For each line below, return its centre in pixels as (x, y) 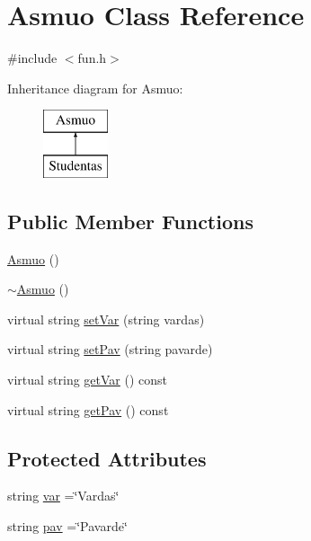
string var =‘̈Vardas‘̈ (63, 496)
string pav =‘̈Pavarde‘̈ (67, 526)
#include (32, 58)
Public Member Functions (130, 221)
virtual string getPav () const (88, 409)
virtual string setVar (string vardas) (106, 319)
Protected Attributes (107, 458)
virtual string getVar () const (88, 380)
